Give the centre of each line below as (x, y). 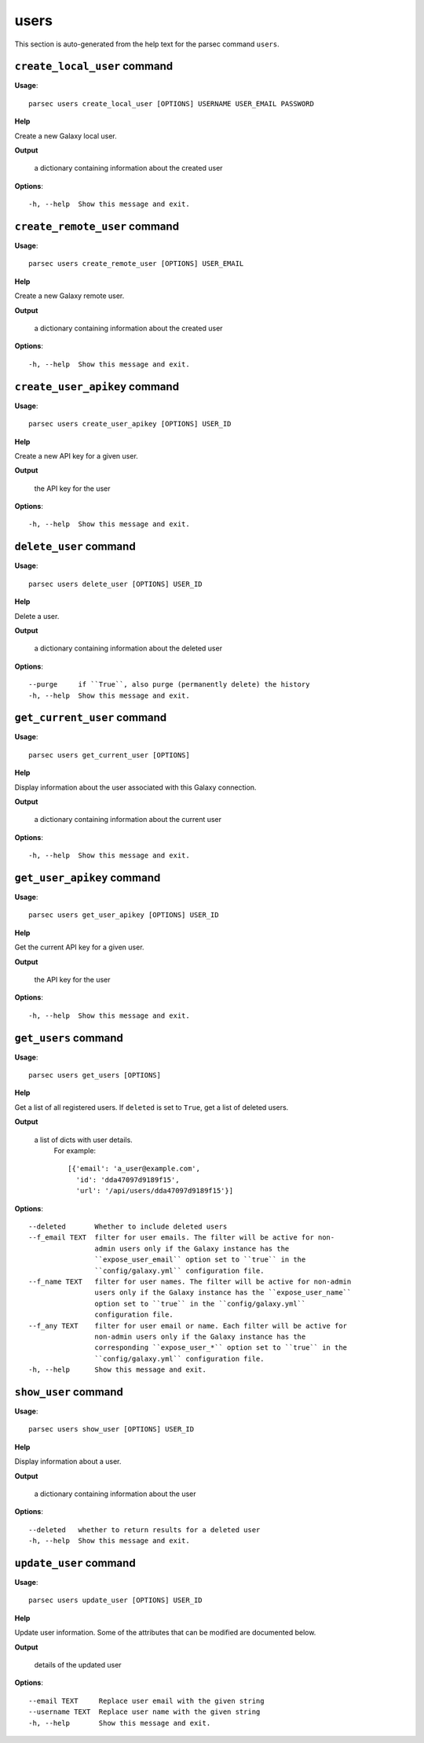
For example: (75, 1151)
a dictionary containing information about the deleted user (128, 648)
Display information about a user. (68, 1461)
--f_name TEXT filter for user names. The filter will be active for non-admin (190, 1281)
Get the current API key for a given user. (79, 947)
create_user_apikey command (97, 387)
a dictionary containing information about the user (115, 1494)
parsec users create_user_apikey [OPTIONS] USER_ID (130, 424)
